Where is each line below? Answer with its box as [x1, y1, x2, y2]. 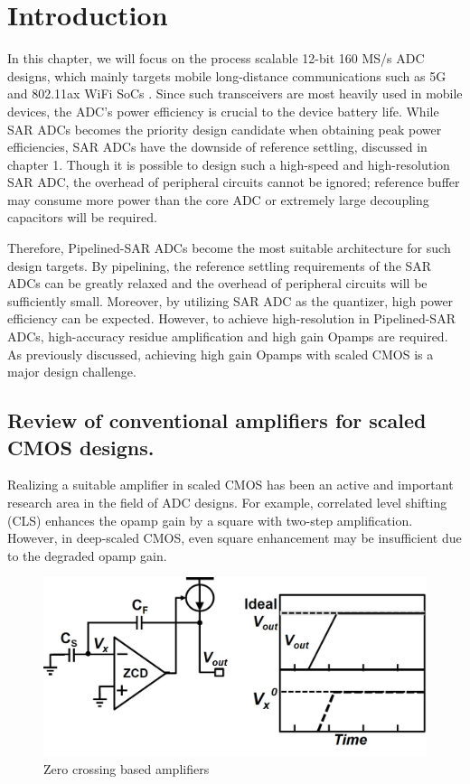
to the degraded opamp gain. [7, 546, 167, 565]
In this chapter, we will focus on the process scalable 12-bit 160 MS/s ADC [7, 49, 425, 68]
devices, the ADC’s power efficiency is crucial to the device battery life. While [7, 101, 439, 120]
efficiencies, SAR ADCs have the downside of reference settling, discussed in [7, 137, 428, 156]
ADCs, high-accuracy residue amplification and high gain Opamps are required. [7, 327, 448, 346]
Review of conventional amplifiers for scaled [7, 406, 427, 434]
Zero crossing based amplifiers [43, 760, 210, 779]
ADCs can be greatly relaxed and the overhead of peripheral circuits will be [7, 274, 428, 293]
